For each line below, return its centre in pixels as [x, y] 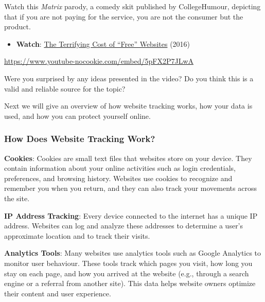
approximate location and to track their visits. [77, 235]
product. [17, 26]
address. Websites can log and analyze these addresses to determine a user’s [124, 226]
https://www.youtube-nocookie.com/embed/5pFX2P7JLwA [99, 61]
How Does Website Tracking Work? [80, 139]
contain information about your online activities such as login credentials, [120, 168]
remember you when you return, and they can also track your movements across [130, 188]
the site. [17, 198]
